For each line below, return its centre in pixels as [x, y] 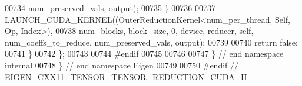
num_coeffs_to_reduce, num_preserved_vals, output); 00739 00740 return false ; [151, 42]
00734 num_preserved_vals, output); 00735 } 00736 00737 [110, 8]
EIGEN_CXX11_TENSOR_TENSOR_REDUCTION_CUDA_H [126, 76]
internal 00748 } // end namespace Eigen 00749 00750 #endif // [122, 65]
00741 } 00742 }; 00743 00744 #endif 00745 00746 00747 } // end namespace [144, 54]
